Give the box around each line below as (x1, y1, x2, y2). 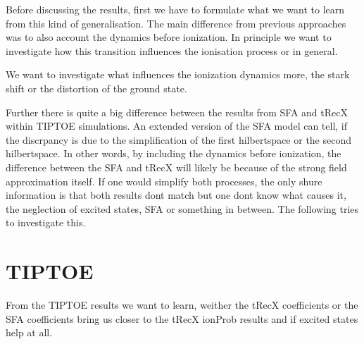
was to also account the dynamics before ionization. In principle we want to (6, 30, 332, 44)
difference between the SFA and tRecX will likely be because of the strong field (6, 159, 347, 174)
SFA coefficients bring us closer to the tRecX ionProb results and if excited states (6, 311, 358, 326)
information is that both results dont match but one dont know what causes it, (6, 188, 346, 202)
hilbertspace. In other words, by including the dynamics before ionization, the (6, 146, 341, 161)
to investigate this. (6, 215, 86, 230)
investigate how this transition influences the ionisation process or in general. (6, 43, 338, 58)
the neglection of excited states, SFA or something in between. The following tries (6, 201, 359, 216)
